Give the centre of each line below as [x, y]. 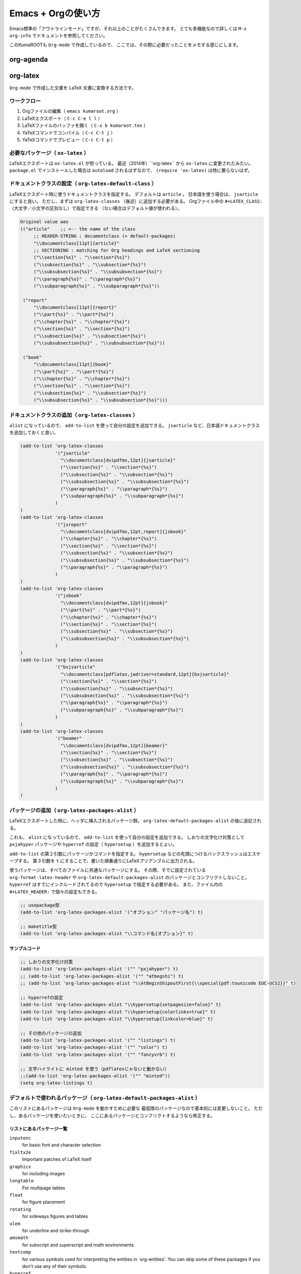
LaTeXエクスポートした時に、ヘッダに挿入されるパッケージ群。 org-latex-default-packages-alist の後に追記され [136, 821]
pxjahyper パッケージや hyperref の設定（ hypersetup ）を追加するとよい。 [93, 844]
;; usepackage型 [40, 905]
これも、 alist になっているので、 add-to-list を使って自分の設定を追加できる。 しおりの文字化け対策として [127, 837]
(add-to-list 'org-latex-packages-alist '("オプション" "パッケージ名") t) [112, 912]
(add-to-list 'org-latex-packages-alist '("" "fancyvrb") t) [98, 1054]
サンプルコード [25, 948]
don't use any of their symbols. [55, 1266]
